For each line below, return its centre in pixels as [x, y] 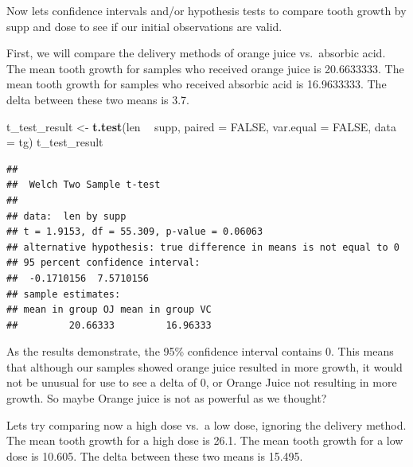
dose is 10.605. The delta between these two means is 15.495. [155, 455]
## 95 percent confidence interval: [103, 263]
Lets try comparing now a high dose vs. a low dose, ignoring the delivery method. [206, 424]
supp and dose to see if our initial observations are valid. [144, 26]
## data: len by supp [66, 216]
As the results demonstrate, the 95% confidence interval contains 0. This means [200, 351]
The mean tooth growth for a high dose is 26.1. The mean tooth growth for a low [205, 440]
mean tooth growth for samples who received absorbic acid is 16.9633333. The [197, 84]
